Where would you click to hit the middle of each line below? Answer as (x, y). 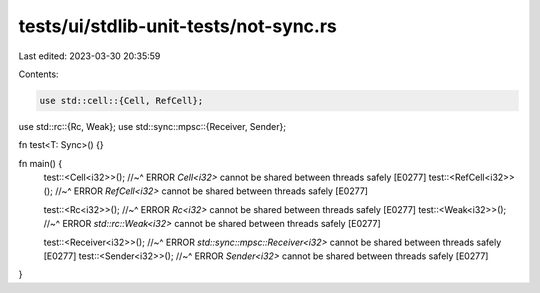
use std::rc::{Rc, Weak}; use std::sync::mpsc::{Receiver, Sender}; (152, 126)
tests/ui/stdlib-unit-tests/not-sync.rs (177, 26)
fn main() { (40, 163)
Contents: (38, 74)
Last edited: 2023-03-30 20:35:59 (89, 56)
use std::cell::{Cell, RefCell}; (121, 100)
